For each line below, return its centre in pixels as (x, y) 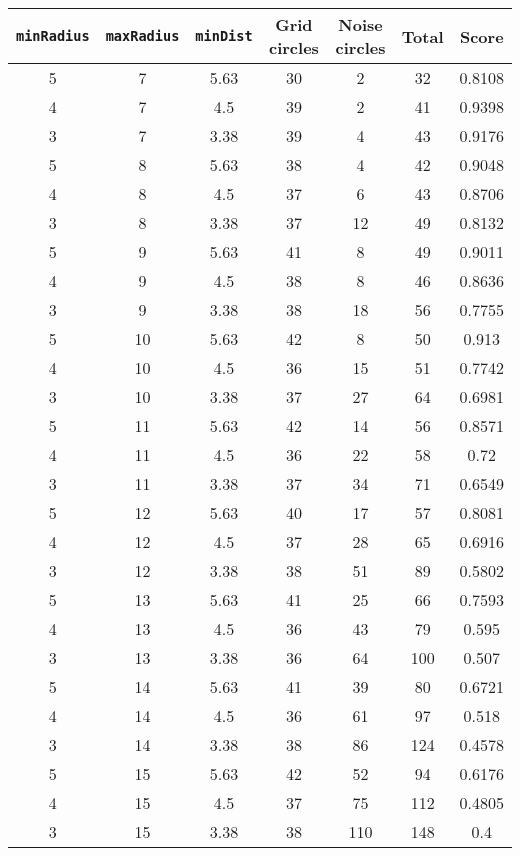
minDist (224, 36)
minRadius (53, 36)
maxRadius (142, 36)
